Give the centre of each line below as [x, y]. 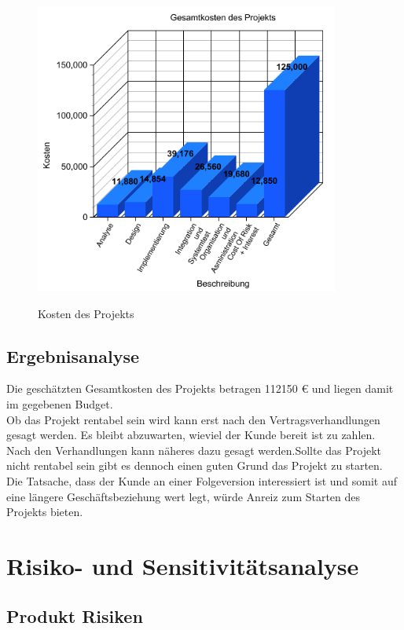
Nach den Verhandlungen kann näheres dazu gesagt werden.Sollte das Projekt [194, 450]
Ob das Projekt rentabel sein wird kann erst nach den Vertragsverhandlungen [193, 419]
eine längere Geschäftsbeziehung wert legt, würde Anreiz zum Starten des [184, 496]
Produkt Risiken [75, 615]
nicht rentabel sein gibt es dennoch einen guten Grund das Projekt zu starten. [195, 465]
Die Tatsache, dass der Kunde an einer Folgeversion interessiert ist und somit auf [202, 480]
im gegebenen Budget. [60, 404]
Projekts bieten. [45, 512]
